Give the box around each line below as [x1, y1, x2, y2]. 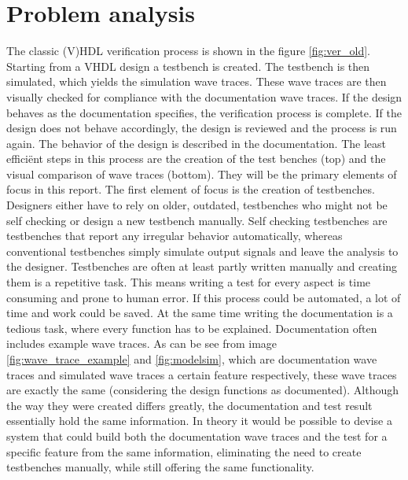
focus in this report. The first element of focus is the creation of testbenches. [6, 181, 375, 198]
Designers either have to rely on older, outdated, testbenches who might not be [6, 197, 388, 213]
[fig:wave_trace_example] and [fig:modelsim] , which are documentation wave [6, 351, 377, 367]
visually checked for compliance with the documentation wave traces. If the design [6, 88, 402, 105]
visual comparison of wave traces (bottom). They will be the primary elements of [6, 165, 397, 182]
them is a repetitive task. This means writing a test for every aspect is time [6, 274, 371, 290]
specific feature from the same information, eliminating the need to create [6, 443, 362, 460]
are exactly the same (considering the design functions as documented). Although [6, 382, 399, 398]
